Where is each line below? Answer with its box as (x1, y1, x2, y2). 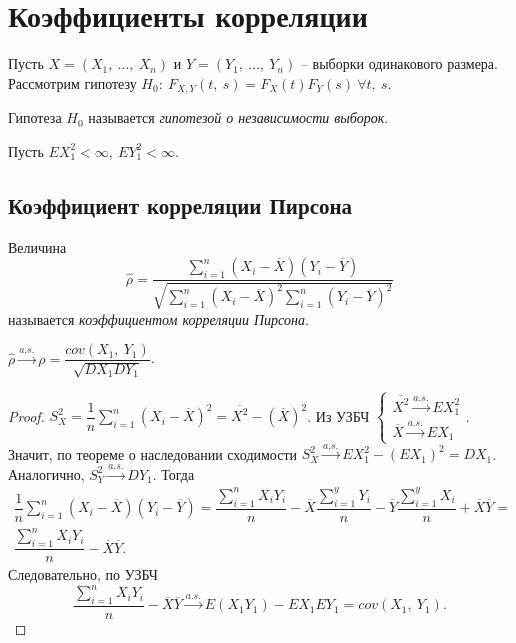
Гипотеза (8, 107, 62, 128)
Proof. (8, 405, 45, 426)
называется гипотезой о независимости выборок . (88, 107, 389, 128)
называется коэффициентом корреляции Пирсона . (8, 308, 309, 329)
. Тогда (152, 463, 195, 484)
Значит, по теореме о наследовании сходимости (8, 443, 298, 464)
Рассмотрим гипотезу (8, 72, 137, 93)
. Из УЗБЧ (307, 405, 370, 426)
